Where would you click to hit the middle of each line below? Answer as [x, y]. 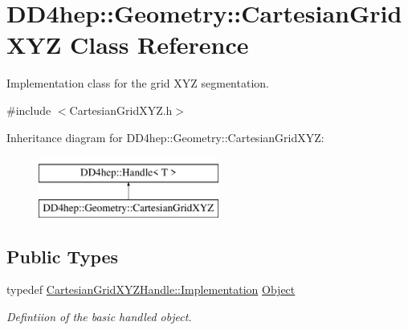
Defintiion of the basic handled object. [99, 317]
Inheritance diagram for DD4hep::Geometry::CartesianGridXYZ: [165, 137]
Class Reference [159, 45]
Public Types [63, 256]
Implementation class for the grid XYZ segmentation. [138, 83]
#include [29, 110]
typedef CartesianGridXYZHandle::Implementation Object [151, 289]
